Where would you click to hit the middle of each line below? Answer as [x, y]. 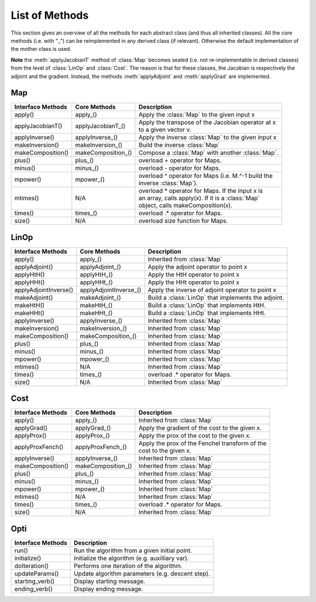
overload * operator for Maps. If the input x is [201, 191]
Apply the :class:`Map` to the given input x [197, 115]
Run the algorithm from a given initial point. [133, 550]
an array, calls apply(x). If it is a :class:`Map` [199, 198]
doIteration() [32, 566]
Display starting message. [109, 581]
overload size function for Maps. [183, 221]
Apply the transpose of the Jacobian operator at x [207, 122]
